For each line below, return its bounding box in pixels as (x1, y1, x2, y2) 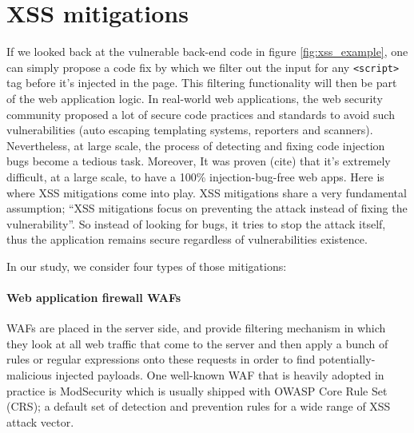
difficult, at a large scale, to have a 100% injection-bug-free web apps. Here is (6, 168, 384, 185)
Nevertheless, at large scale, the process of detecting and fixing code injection (6, 137, 385, 153)
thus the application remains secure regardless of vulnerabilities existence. (6, 231, 368, 248)
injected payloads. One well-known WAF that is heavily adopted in (55, 367, 384, 383)
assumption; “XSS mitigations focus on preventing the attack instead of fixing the (6, 200, 408, 216)
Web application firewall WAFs (6, 289, 181, 306)
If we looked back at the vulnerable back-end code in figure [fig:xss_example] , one (6, 43, 408, 60)
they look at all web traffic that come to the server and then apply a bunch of (6, 335, 388, 352)
